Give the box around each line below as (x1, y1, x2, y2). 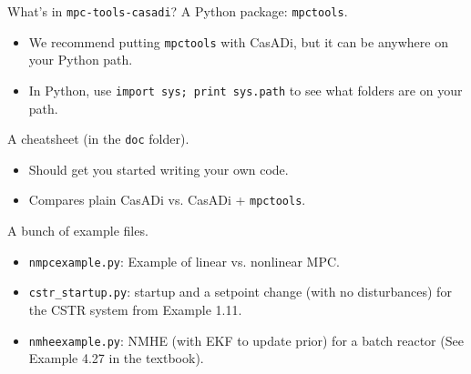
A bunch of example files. (7, 221, 148, 240)
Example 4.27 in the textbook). (28, 349, 204, 368)
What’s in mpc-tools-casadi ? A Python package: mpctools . (7, 2, 348, 20)
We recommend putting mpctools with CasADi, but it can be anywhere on (28, 32, 448, 51)
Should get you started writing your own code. (28, 159, 289, 178)
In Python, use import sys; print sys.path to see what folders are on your (28, 80, 463, 99)
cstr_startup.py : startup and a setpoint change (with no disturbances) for (28, 282, 452, 301)
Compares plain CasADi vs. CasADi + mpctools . (28, 190, 306, 209)
